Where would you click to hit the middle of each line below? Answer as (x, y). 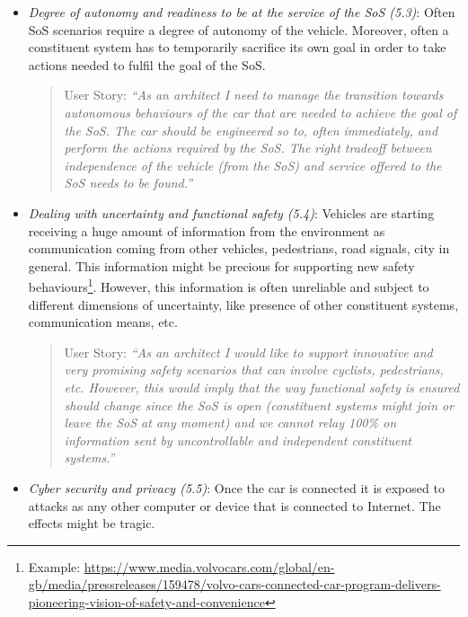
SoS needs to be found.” (128, 183)
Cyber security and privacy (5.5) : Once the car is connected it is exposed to (236, 487)
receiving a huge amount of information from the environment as (207, 230)
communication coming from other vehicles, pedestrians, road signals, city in (239, 248)
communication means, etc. (103, 322)
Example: (54, 566)
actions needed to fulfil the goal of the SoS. (147, 64)
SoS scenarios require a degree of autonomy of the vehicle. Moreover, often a (238, 29)
